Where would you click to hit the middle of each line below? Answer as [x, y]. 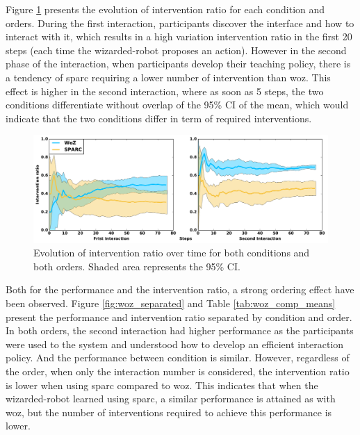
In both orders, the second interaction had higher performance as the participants [180, 330]
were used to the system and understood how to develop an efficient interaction [175, 344]
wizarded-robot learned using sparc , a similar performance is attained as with [171, 399]
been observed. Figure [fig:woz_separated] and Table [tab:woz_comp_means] [171, 303]
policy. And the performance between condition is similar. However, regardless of [178, 358]
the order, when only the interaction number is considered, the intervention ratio [178, 371]
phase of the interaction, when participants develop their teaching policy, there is [178, 64]
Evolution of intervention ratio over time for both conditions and [172, 253]
